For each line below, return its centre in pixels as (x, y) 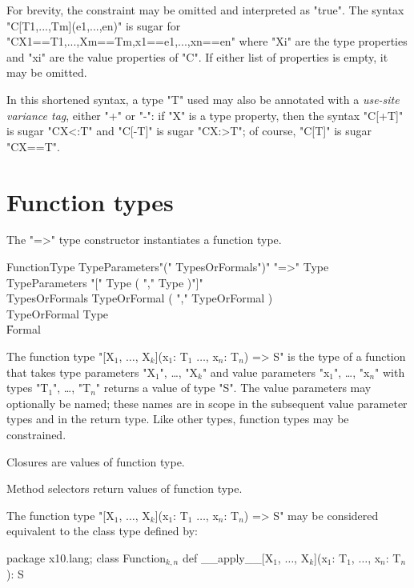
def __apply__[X (228, 557)
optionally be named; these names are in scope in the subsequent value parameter (207, 403)
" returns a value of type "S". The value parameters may (233, 388)
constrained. (36, 434)
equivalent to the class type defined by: (102, 531)
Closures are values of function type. (96, 461)
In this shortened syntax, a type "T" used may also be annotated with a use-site (203, 99)
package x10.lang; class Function (86, 557)
